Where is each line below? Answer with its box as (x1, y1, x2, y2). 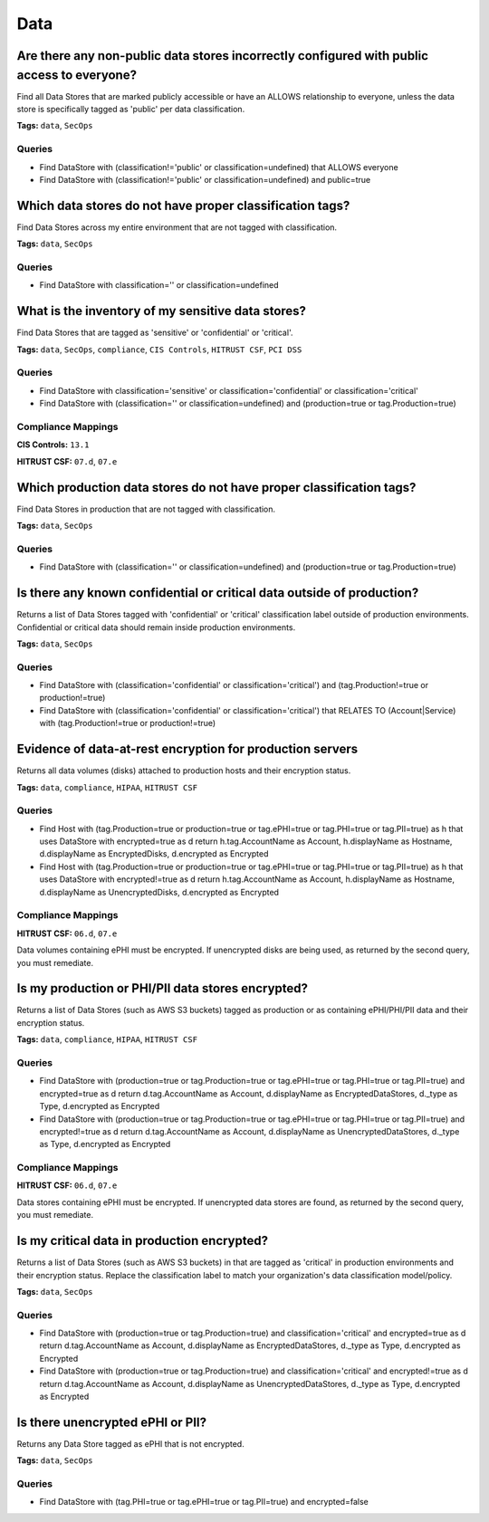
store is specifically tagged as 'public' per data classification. (16, 104, 245, 115)
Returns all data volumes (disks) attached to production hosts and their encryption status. (16, 765, 351, 776)
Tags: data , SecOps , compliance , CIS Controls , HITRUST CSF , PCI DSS (16, 344, 302, 355)
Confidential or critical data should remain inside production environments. (16, 621, 296, 633)
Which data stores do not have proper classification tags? (16, 197, 350, 213)
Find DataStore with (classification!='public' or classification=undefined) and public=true (39, 174, 371, 185)
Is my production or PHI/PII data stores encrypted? (16, 981, 308, 996)
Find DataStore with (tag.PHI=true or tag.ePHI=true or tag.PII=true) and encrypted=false (39, 1497, 369, 1508)
